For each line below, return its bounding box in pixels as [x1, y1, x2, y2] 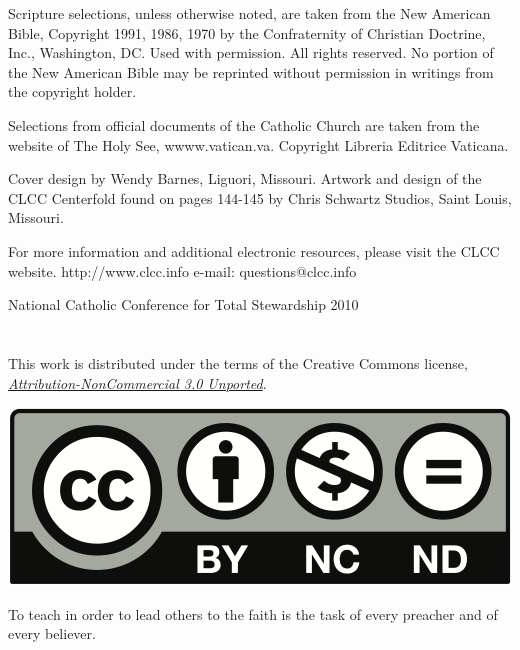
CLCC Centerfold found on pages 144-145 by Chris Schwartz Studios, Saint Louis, [8, 187, 512, 208]
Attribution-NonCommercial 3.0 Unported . [8, 372, 267, 393]
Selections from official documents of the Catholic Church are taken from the [8, 114, 480, 135]
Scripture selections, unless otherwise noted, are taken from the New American [8, 3, 491, 23]
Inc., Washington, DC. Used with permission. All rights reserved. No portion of [8, 42, 494, 63]
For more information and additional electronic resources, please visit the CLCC [8, 240, 500, 261]
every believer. [8, 623, 96, 644]
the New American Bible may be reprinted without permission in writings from [8, 61, 494, 82]
